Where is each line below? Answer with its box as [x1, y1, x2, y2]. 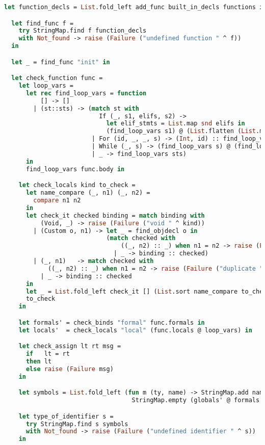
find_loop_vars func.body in [25, 165, 125, 173]
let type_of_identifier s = [18, 412, 114, 420]
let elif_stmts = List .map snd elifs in [106, 120, 245, 127]
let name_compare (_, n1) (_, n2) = [25, 189, 150, 197]
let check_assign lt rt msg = [18, 343, 121, 350]
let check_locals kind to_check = [18, 181, 136, 189]
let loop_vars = [18, 82, 74, 90]
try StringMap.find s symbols [25, 420, 128, 428]
